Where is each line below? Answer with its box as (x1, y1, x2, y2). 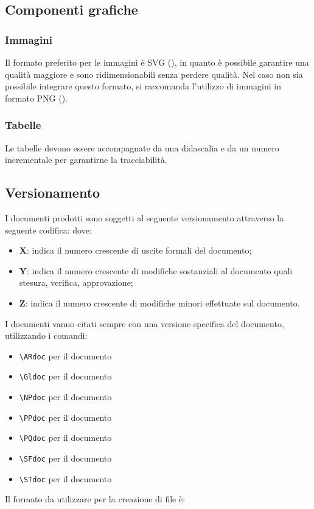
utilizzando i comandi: (5, 329, 88, 342)
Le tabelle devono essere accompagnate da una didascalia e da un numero (5, 141, 279, 154)
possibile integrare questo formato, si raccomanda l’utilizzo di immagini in (5, 80, 281, 92)
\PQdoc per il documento (19, 431, 112, 444)
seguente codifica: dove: (5, 223, 92, 236)
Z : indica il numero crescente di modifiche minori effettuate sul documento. (19, 296, 300, 309)
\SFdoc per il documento (19, 452, 112, 465)
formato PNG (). (5, 91, 68, 104)
